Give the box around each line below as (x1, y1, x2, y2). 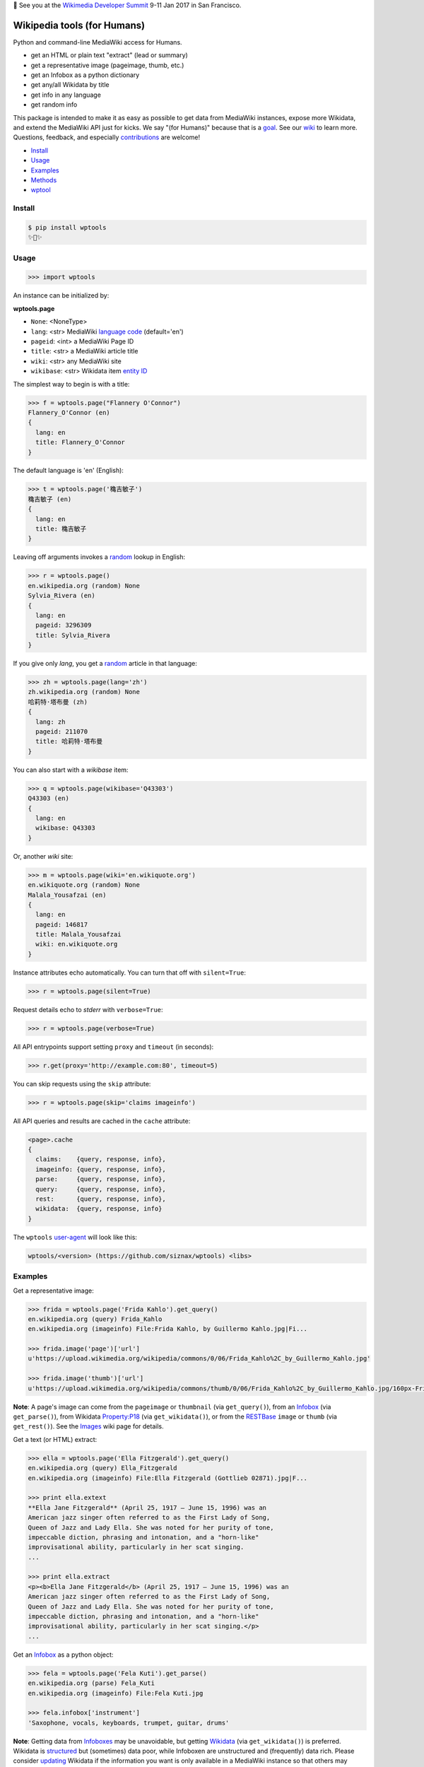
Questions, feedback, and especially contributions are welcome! (13, 133, 201, 141)
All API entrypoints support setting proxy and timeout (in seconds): (13, 1043, 214, 1051)
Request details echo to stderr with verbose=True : (13, 1005, 163, 1014)
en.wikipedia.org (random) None (28, 582, 141, 589)
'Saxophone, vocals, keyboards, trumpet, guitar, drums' (28, 1718, 230, 1727)
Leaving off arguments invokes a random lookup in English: (13, 553, 186, 561)
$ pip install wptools (28, 223, 107, 231)
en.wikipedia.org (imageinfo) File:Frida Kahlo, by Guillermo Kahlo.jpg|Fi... (28, 1325, 307, 1333)
